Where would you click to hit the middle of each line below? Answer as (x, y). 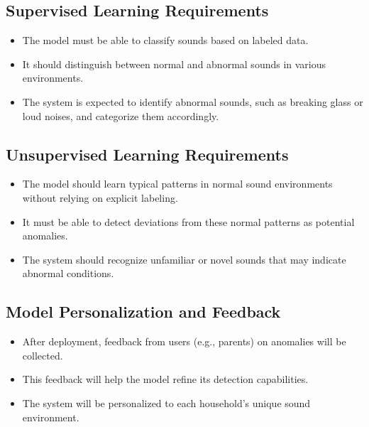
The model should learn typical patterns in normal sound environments (177, 184)
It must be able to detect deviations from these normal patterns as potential (188, 221)
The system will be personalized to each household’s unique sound (166, 402)
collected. (43, 355)
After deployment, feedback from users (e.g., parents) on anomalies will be (184, 341)
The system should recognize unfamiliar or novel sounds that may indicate (184, 259)
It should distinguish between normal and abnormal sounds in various (174, 64)
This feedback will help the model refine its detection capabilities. (165, 379)
